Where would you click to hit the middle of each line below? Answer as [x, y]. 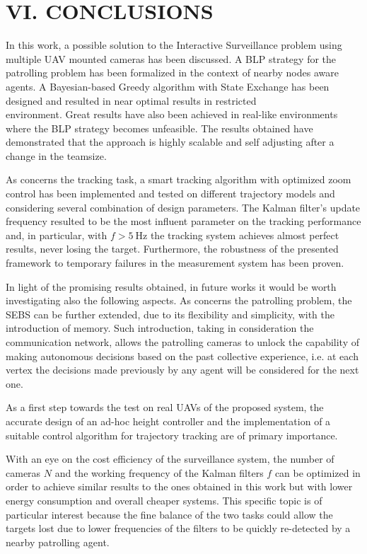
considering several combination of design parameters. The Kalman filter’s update [183, 207]
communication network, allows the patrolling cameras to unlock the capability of [182, 342]
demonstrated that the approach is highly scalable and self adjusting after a [170, 142]
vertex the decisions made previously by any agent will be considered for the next [182, 370]
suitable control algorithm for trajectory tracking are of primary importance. [172, 435]
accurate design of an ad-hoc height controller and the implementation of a [168, 421]
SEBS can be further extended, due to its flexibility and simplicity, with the [170, 314]
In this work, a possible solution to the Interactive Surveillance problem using [174, 45]
